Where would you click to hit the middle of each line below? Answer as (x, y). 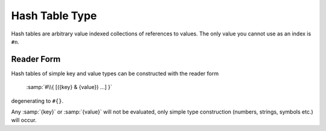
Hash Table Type (54, 16)
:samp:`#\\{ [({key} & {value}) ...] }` (69, 87)
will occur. (24, 120)
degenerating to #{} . (37, 101)
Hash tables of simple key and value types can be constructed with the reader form (115, 73)
